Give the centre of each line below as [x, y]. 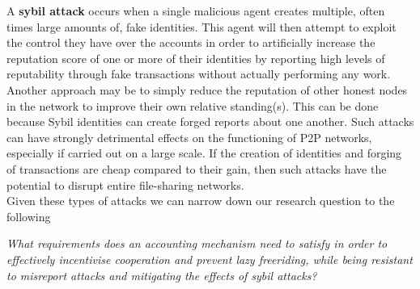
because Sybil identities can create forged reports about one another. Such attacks [210, 121]
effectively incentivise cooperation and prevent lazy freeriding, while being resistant [210, 259]
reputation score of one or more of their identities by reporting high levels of [196, 58]
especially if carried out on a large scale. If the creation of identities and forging [204, 153]
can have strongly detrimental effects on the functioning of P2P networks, [189, 137]
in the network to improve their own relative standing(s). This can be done [193, 105]
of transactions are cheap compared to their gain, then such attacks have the [197, 168]
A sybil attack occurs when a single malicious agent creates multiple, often [196, 10]
